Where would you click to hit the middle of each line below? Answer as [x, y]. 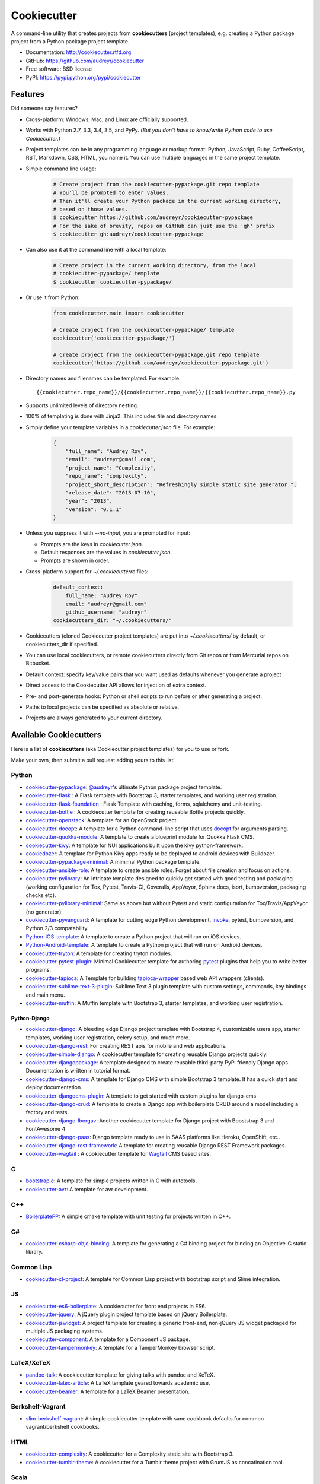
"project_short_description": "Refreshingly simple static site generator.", [181, 484]
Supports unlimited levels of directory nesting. [82, 405]
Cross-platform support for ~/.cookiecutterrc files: [87, 571]
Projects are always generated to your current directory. [94, 718]
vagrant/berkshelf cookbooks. [63, 1427]
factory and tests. [47, 1112]
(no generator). [44, 912]
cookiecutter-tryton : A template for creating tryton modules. [99, 953]
